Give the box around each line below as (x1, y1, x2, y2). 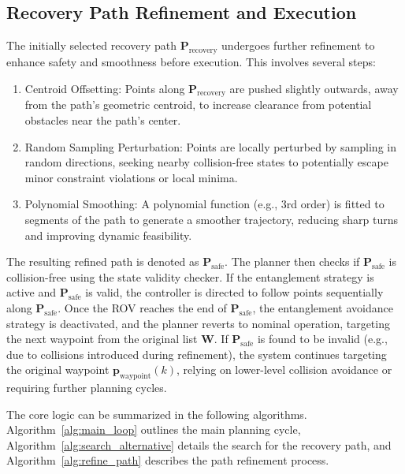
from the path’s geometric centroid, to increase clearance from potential (24, 96, 372, 113)
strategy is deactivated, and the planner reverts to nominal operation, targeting (6, 315, 390, 331)
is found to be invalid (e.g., (257, 330, 388, 347)
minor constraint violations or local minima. (24, 169, 238, 185)
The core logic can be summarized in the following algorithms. (6, 405, 307, 422)
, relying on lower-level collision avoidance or (176, 361, 392, 378)
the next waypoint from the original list (6, 330, 198, 347)
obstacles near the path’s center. (24, 111, 181, 128)
